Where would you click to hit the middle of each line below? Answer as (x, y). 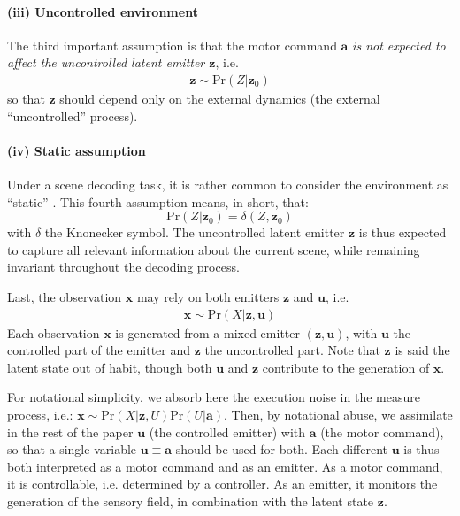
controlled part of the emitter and (99, 350)
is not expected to (399, 45)
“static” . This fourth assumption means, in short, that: (158, 201)
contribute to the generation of (346, 367)
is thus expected (402, 232)
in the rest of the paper (70, 431)
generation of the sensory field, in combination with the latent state (191, 501)
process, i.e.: (40, 414)
